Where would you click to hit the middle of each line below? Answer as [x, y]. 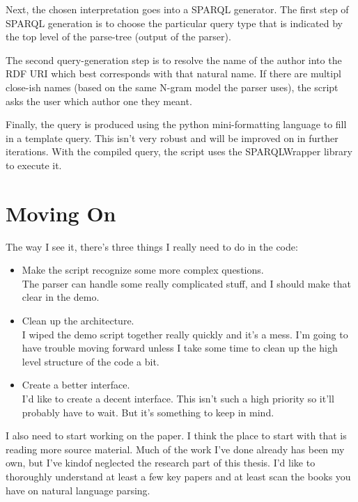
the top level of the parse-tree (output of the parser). [118, 37]
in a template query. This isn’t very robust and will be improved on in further [172, 138]
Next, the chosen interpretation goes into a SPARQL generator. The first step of [177, 9]
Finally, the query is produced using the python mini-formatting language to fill [176, 124]
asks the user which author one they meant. [99, 101]
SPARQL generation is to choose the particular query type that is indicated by [174, 23]
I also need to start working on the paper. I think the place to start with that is [176, 436]
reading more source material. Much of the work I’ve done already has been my [175, 449]
